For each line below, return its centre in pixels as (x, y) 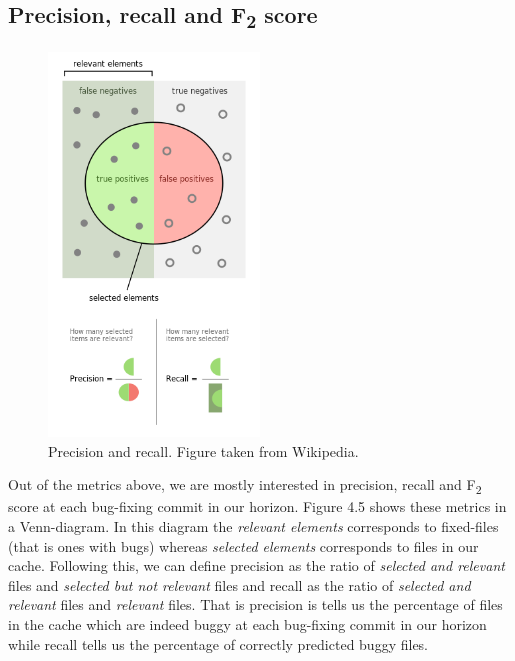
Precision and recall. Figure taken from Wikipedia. (203, 450)
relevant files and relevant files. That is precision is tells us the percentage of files (255, 604)
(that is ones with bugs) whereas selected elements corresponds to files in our (243, 545)
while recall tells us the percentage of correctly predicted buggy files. (218, 643)
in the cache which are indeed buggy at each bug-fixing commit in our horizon (247, 623)
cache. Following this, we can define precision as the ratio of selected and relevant (256, 565)
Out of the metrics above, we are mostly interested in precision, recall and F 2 (245, 486)
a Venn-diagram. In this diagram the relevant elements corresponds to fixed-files (253, 525)
